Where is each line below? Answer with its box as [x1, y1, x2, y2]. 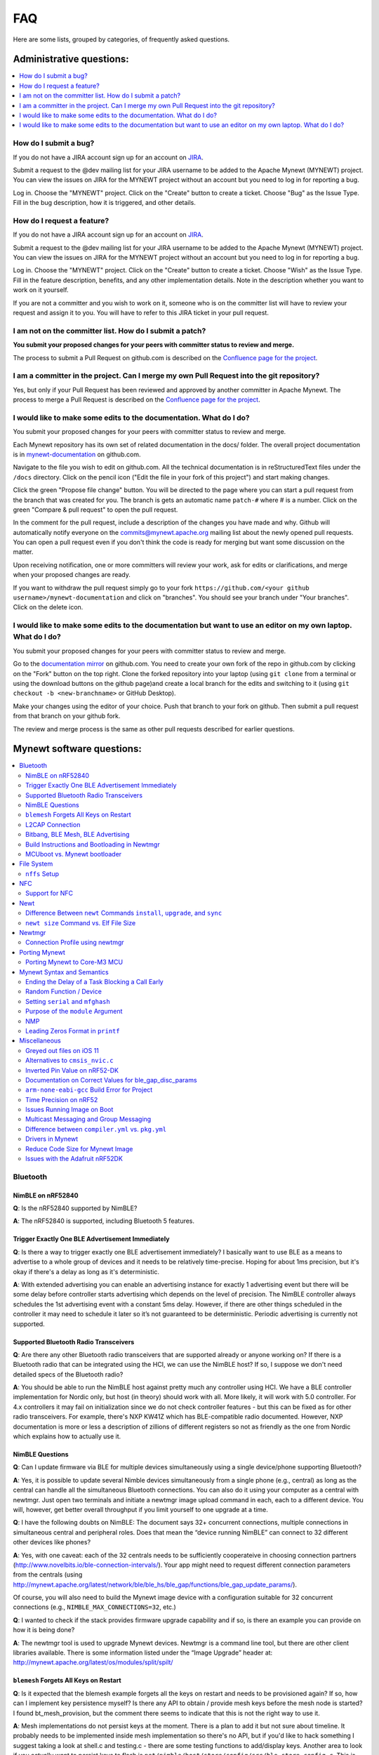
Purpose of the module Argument [25, 1007, 123, 1016]
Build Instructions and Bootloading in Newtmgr [25, 840, 161, 849]
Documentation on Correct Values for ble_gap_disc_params [25, 1075, 197, 1084]
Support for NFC [25, 889, 74, 898]
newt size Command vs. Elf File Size [25, 918, 136, 927]
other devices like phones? [13, 1538, 91, 1547]
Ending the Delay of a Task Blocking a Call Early [25, 978, 164, 986]
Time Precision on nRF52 [25, 1095, 98, 1104]
